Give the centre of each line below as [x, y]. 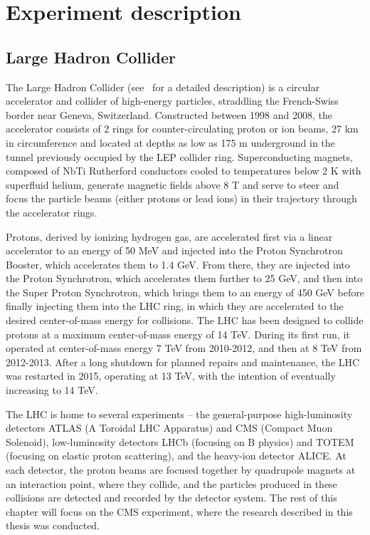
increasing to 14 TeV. [52, 390]
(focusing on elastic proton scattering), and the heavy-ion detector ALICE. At [176, 456]
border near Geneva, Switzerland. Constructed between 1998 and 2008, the [169, 114]
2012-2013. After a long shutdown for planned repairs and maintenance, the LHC [183, 362]
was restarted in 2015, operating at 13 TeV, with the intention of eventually [171, 376]
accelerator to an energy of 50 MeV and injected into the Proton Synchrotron [174, 250]
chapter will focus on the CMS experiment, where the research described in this [179, 511]
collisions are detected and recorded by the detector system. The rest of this [171, 498]
